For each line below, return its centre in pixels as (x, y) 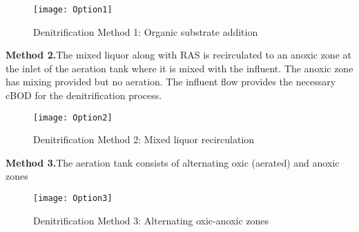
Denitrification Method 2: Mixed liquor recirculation (144, 139)
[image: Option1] (73, 10)
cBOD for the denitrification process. (84, 95)
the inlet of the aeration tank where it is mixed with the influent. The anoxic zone (179, 68)
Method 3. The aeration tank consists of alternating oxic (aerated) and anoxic (173, 162)
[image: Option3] (73, 199)
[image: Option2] (73, 117)
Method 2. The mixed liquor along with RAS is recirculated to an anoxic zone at (178, 55)
